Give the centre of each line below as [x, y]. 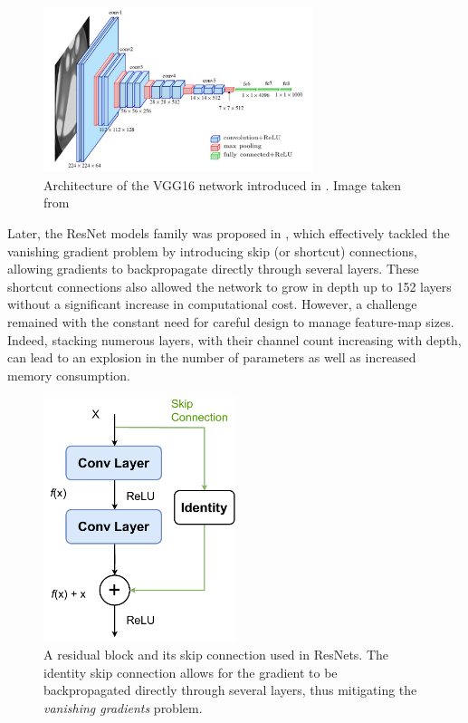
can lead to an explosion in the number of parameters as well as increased [212, 357]
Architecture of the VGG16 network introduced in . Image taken [223, 184]
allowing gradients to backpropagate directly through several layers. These [213, 269]
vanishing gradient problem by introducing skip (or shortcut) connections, [212, 251]
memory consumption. [69, 375]
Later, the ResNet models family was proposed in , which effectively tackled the [229, 233]
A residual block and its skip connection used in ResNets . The [216, 654]
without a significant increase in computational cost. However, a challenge [212, 304]
